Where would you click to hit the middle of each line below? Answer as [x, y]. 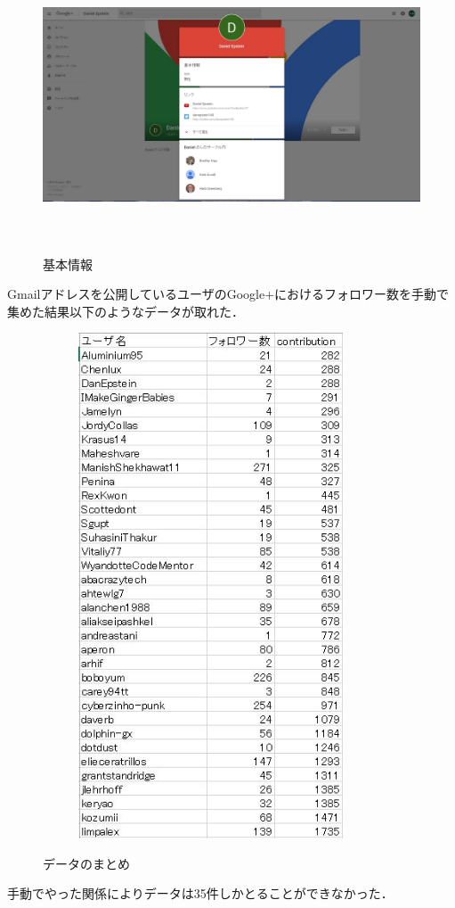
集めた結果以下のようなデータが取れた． [126, 311]
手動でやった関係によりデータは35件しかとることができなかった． [200, 893]
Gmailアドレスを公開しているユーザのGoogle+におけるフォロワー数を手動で [228, 294]
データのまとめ [86, 863]
